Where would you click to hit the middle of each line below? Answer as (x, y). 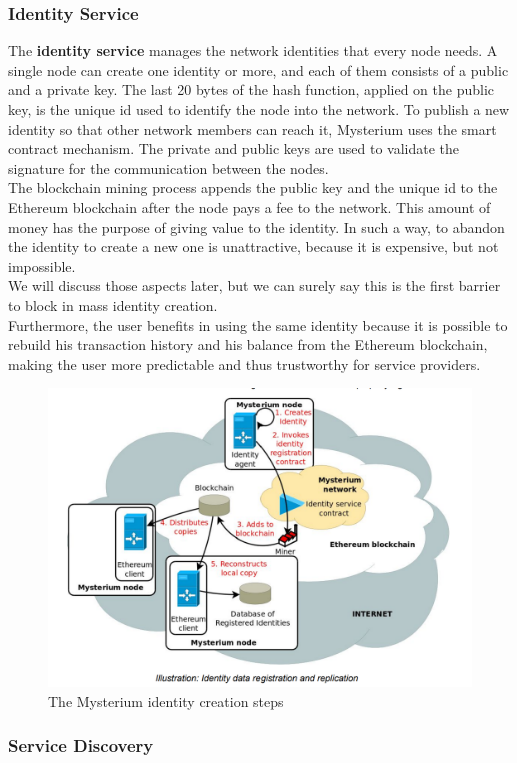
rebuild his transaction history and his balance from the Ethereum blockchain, (248, 344)
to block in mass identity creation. (113, 304)
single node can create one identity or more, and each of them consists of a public (258, 69)
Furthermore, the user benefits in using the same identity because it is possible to (258, 324)
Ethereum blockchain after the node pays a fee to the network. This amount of (249, 206)
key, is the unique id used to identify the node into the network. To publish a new (259, 109)
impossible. (42, 265)
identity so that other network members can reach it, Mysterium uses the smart (252, 128)
